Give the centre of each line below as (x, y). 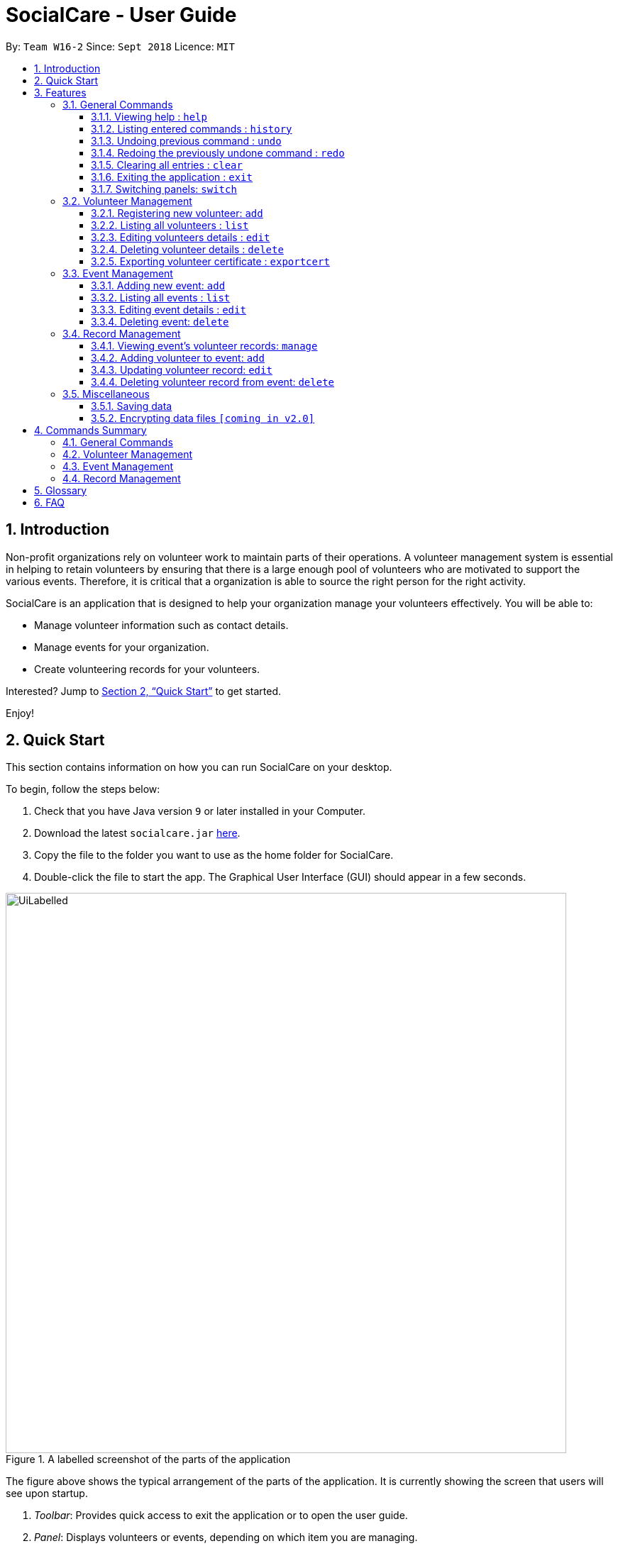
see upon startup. (47, 1494)
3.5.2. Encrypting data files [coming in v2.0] (203, 418)
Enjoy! (20, 713)
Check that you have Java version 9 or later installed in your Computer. (200, 811)
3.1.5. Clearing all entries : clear (167, 165)
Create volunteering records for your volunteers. (147, 669)
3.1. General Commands (118, 104)
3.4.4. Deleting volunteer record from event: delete (213, 382)
